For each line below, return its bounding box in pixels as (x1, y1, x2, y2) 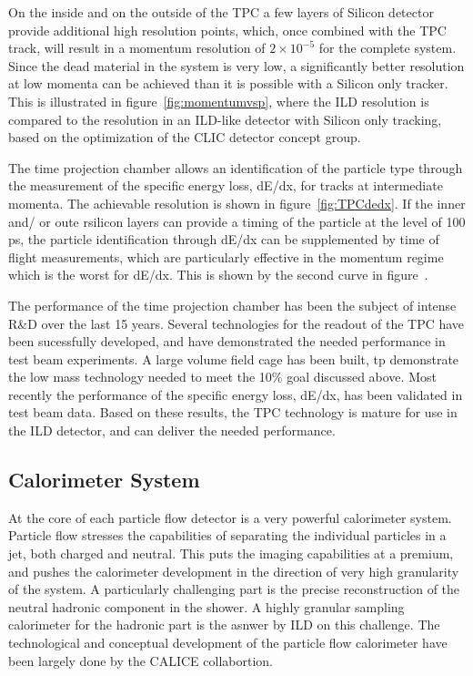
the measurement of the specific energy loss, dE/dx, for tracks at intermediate (8, 176, 443, 195)
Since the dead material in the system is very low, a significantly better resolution (8, 56, 465, 75)
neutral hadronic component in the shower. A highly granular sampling (8, 597, 405, 616)
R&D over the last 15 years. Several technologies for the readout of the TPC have (8, 313, 465, 333)
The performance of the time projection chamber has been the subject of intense (8, 295, 457, 314)
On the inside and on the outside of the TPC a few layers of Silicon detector (8, 3, 434, 21)
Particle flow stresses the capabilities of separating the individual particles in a (8, 526, 447, 545)
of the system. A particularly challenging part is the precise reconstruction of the (8, 579, 460, 599)
